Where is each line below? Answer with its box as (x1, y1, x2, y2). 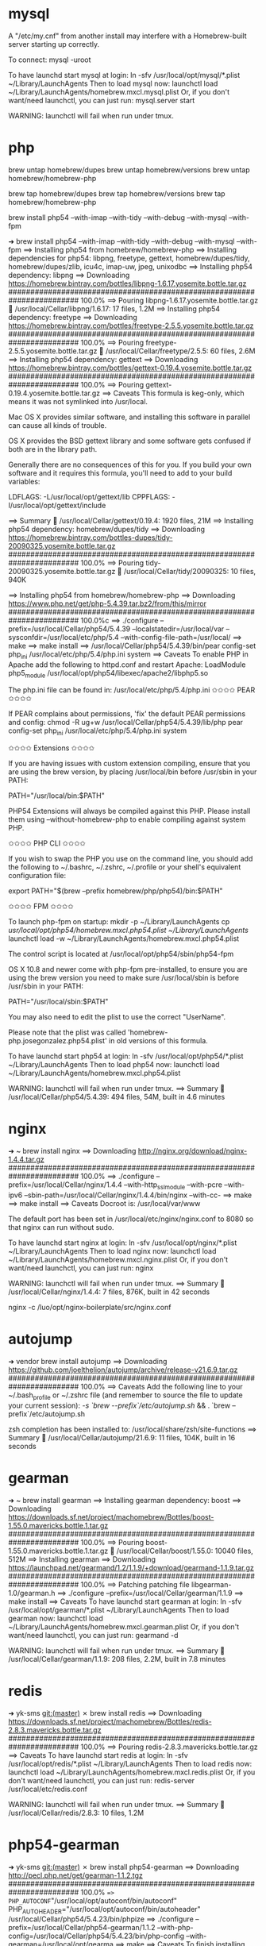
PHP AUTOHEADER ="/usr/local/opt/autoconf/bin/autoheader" (8, 1904, 201, 1916)
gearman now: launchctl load (8, 1613, 103, 1623)
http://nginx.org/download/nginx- (137, 1146, 248, 1156)
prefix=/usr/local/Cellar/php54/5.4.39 (8, 624, 131, 634)
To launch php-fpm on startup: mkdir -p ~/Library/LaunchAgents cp (8, 917, 230, 927)
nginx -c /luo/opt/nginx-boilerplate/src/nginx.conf (8, 1303, 172, 1312)
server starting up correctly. (8, 39, 100, 48)
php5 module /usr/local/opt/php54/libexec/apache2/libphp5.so (8, 668, 209, 680)
